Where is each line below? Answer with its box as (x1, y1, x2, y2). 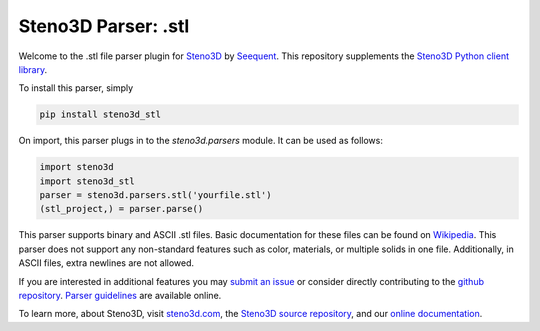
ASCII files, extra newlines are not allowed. (18, 257, 195, 269)
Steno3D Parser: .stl (18, 15, 190, 37)
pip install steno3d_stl (39, 109, 162, 120)
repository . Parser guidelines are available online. (18, 290, 222, 301)
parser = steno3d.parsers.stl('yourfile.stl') (39, 190, 272, 201)
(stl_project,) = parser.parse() (39, 203, 204, 215)
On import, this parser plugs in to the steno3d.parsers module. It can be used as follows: (18, 135, 384, 147)
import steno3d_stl (39, 175, 135, 187)
